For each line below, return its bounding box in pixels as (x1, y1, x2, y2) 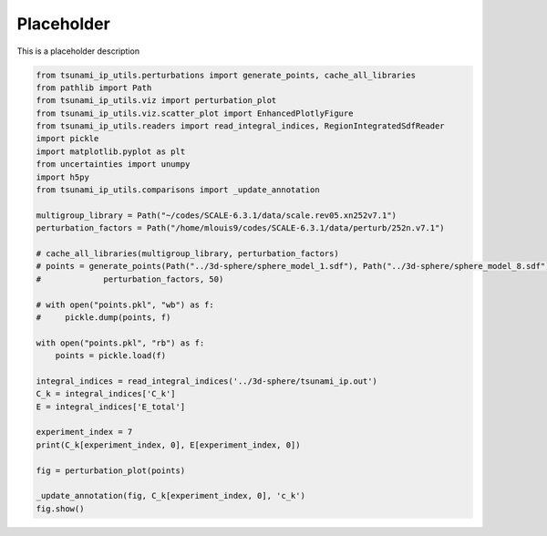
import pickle (36, 133, 99, 144)
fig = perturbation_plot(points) (36, 465, 186, 476)
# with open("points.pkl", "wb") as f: (36, 299, 214, 310)
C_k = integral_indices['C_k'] (36, 388, 177, 399)
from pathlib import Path (36, 82, 152, 93)
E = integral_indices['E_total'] (36, 401, 186, 412)
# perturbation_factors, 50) (36, 273, 224, 284)
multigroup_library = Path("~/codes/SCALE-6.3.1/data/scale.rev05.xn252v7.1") (36, 210, 397, 221)
